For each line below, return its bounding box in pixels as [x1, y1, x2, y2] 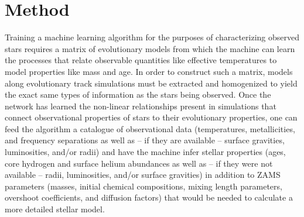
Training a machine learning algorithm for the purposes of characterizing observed [5, 31, 300, 43]
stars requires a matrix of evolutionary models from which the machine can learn [5, 42, 295, 54]
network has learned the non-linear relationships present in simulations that [5, 99, 276, 112]
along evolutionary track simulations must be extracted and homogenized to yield [5, 77, 298, 89]
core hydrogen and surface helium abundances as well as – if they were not [5, 157, 273, 169]
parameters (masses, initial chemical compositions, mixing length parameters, [5, 180, 282, 192]
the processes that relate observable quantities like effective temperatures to [5, 54, 277, 66]
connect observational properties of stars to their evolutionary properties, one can [5, 111, 298, 123]
